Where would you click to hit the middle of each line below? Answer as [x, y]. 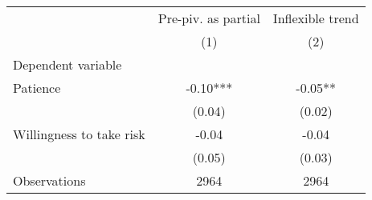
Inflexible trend [316, 18]
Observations [49, 180]
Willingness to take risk [79, 134]
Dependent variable [67, 64]
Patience [37, 88]
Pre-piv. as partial [209, 18]
